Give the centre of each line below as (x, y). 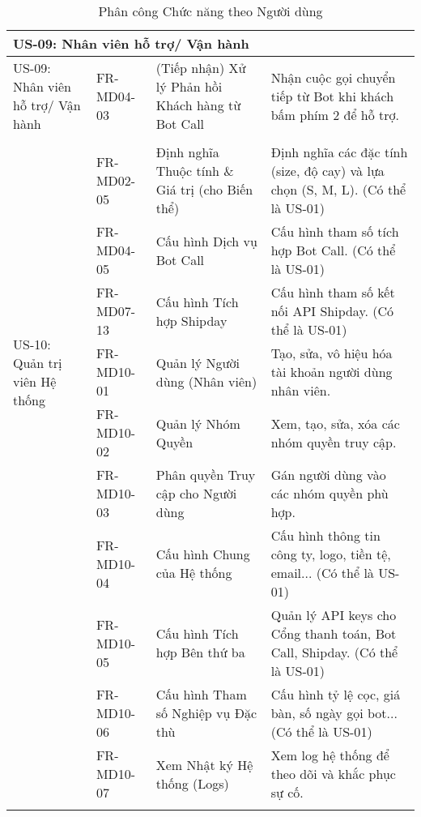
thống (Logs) (192, 783)
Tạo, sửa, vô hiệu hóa (332, 353)
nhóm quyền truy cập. (334, 442)
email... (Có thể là (322, 573)
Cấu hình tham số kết (333, 292)
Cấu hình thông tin (325, 535)
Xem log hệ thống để (330, 755)
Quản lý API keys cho (334, 615)
